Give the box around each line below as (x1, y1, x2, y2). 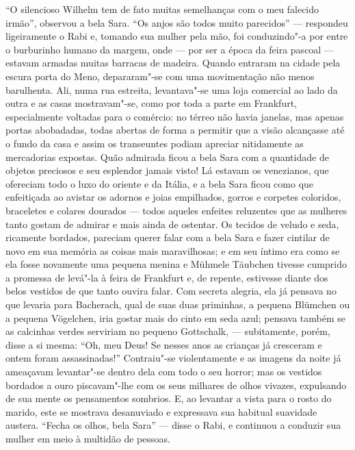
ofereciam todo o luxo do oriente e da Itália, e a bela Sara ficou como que (5, 176, 314, 190)
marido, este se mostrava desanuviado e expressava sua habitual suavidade (5, 404, 317, 418)
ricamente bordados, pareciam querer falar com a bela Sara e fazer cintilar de (5, 230, 330, 245)
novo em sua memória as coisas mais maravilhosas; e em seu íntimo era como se (5, 243, 340, 258)
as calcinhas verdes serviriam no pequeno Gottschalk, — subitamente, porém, (5, 324, 330, 338)
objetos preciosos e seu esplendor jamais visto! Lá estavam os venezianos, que (5, 163, 329, 177)
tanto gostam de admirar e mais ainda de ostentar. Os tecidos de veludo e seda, (5, 216, 339, 231)
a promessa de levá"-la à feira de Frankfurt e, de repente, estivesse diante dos (5, 270, 328, 284)
